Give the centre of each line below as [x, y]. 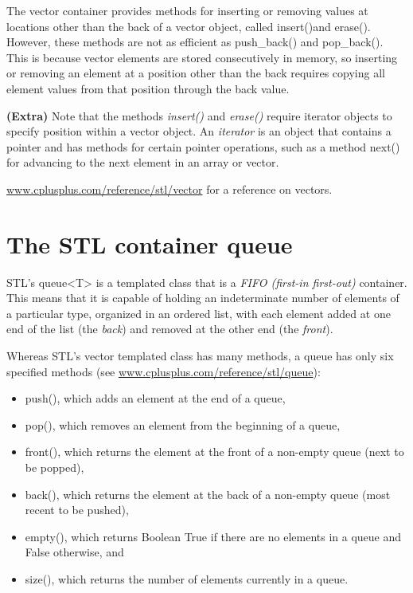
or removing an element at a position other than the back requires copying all [196, 73]
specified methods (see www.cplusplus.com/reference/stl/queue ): [164, 371]
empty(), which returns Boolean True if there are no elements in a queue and [213, 536]
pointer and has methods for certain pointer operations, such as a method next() [203, 146]
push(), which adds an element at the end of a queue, [155, 398]
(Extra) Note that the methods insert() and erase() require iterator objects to [199, 115]
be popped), [55, 467]
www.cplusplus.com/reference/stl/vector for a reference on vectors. [169, 189]
